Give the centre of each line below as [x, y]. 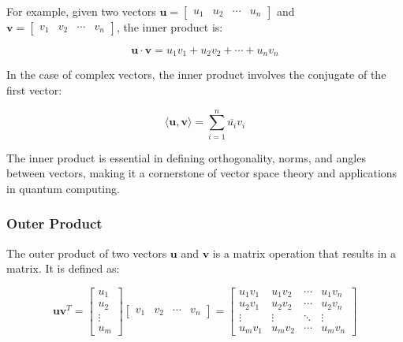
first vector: [34, 90]
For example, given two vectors [81, 11]
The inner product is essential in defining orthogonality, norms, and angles [186, 157]
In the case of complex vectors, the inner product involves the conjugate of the [196, 74]
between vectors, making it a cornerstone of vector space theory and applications [202, 173]
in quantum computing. [63, 188]
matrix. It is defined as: [63, 268]
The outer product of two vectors [87, 253]
